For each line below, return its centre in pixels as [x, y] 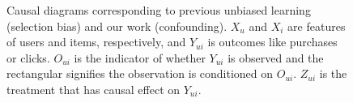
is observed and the [276, 57]
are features [317, 26]
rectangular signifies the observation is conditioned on [140, 73]
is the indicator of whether [140, 57]
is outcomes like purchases [272, 42]
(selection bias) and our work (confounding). [117, 26]
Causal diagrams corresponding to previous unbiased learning [159, 10]
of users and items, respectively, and [96, 42]
